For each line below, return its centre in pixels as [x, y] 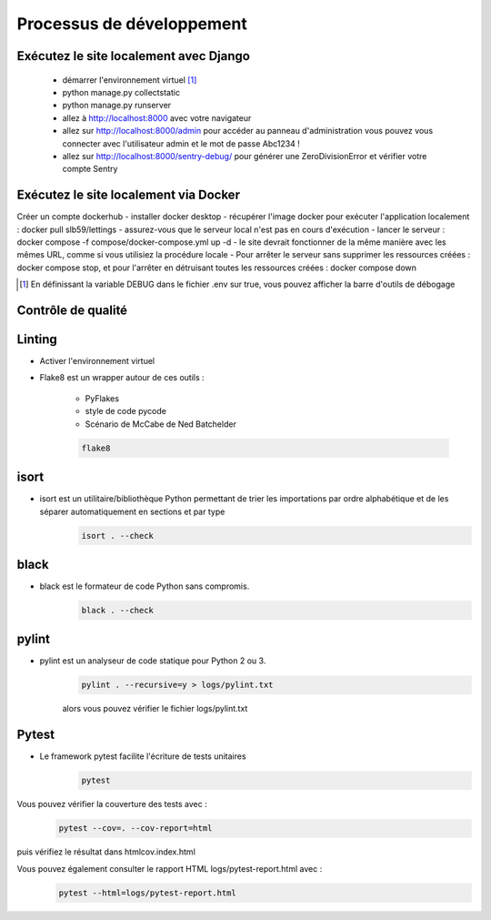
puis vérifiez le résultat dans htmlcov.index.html [106, 852]
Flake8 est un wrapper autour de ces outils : [122, 378]
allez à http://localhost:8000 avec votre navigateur [157, 117]
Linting [37, 339]
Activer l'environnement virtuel [97, 361]
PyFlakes [102, 398]
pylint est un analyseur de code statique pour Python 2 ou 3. [153, 661]
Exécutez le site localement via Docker [129, 195]
